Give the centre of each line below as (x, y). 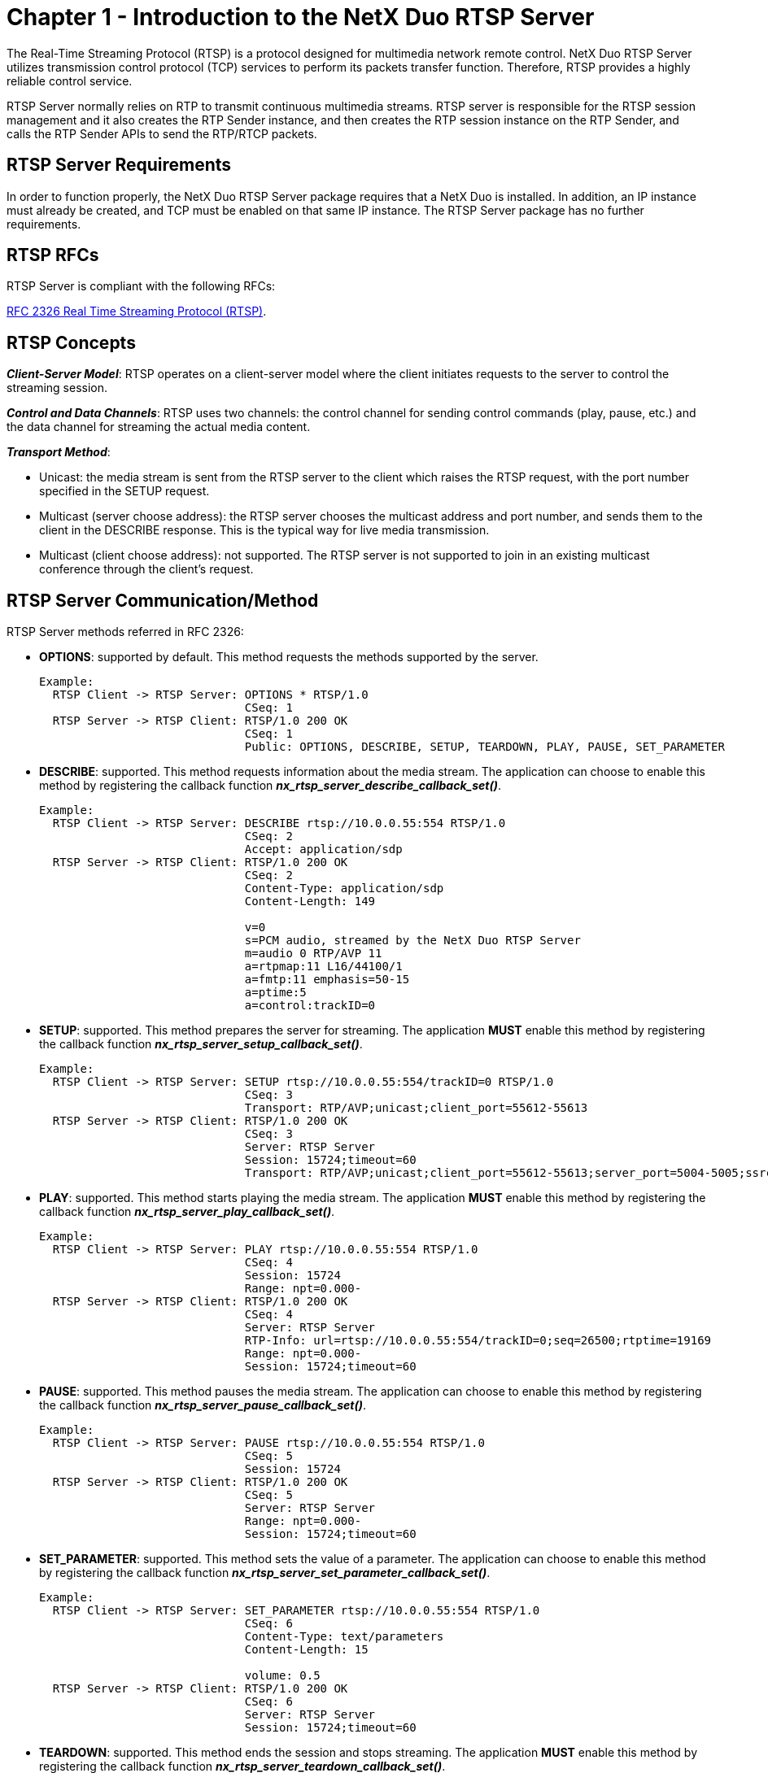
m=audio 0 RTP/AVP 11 (313, 954)
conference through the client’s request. (146, 569)
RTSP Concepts (71, 342)
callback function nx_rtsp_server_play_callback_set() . (187, 1212)
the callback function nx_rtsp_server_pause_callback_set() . (203, 1405)
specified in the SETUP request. (124, 491)
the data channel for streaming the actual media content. (159, 427)
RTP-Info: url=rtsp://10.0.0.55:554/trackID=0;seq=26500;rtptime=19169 (478, 1341)
